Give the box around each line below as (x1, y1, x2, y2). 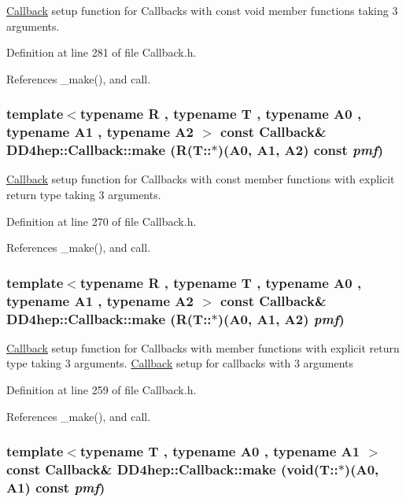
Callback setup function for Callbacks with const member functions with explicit (6, 171, 395, 187)
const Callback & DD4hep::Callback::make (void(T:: (6, 460, 338, 479)
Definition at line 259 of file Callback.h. (6, 382, 197, 398)
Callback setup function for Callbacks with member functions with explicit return (6, 339, 400, 356)
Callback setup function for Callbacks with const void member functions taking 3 (6, 2, 398, 18)
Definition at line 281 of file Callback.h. (6, 44, 197, 61)
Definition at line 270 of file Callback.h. (6, 212, 197, 229)
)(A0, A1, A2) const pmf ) (217, 140, 384, 160)
